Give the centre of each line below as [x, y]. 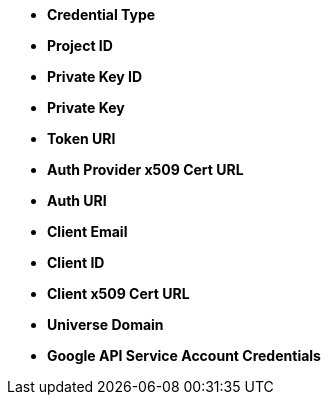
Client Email [87, 231]
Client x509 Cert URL [118, 293]
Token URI [81, 138]
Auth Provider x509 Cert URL [145, 169]
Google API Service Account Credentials [184, 355]
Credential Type [101, 14]
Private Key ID [95, 76]
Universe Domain [105, 324]
